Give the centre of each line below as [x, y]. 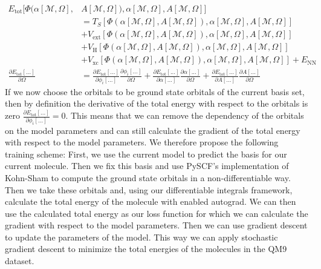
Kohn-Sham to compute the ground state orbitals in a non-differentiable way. [148, 177]
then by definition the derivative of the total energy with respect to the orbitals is [157, 103]
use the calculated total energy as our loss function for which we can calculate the [157, 213]
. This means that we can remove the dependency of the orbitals [185, 115]
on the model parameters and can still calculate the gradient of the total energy [153, 130]
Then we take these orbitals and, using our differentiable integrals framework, [149, 189]
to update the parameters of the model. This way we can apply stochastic [141, 237]
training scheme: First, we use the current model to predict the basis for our [146, 154]
